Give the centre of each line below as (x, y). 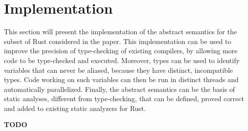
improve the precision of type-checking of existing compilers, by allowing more (121, 51)
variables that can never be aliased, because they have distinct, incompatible (118, 70)
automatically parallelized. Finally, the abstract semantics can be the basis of (120, 89)
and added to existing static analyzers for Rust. (75, 108)
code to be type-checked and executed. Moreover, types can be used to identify (122, 60)
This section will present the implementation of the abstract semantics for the (120, 32)
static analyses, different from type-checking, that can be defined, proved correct (124, 98)
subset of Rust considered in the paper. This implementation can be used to (118, 41)
